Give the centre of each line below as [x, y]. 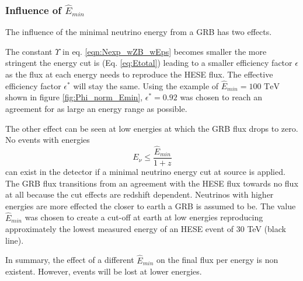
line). [15, 240]
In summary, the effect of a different [70, 260]
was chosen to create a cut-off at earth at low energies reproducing [144, 217]
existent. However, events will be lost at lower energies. [104, 271]
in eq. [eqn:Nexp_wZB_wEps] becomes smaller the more [165, 51]
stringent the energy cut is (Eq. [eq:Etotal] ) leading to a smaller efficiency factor [149, 63]
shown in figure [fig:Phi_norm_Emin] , [74, 97]
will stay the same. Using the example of [146, 85]
